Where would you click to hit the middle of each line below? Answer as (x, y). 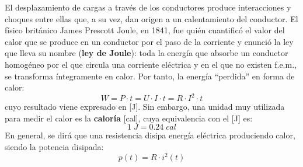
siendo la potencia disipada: (54, 147)
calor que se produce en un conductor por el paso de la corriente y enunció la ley (149, 41)
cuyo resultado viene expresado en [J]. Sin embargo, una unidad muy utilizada (145, 107)
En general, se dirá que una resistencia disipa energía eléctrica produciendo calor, (150, 135)
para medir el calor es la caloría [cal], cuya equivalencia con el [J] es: (129, 118)
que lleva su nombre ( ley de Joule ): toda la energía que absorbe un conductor (147, 53)
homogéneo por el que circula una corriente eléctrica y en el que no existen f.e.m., (151, 64)
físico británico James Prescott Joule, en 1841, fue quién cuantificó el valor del (145, 30)
